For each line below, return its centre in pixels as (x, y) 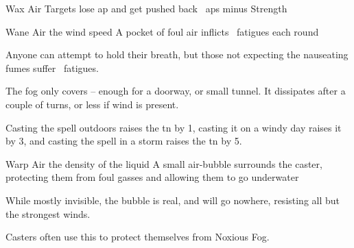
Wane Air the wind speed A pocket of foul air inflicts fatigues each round (162, 31)
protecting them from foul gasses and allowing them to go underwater (152, 177)
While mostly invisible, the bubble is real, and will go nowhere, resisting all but (173, 200)
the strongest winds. (48, 213)
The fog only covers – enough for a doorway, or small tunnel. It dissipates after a (176, 91)
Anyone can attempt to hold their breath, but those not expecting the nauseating (177, 54)
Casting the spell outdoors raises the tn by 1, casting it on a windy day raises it (174, 127)
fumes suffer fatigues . (52, 67)
